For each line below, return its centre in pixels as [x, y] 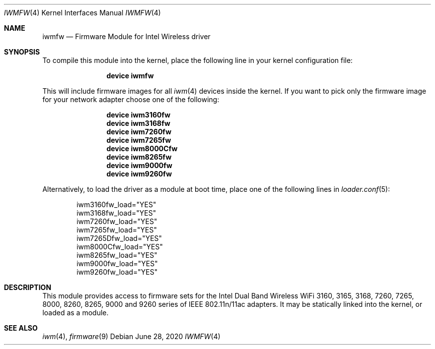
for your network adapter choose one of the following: [131, 99]
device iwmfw [130, 76]
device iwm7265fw [139, 140]
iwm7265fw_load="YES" [117, 230]
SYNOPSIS [22, 52]
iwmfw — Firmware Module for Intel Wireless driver [126, 36]
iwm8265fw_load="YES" [117, 255]
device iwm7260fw [139, 132]
